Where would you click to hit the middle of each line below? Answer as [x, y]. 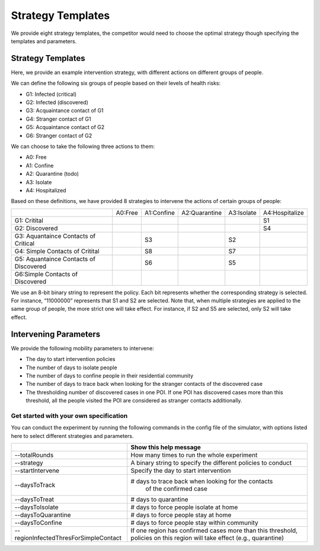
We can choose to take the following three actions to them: [83, 146]
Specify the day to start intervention [181, 471]
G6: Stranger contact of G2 [59, 136]
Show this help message [166, 447]
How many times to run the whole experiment [194, 455]
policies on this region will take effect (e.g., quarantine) [207, 538]
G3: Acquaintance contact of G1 [65, 111]
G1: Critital [29, 220]
